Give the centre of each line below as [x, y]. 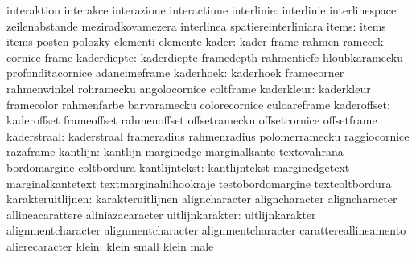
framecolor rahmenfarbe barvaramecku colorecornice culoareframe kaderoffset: [198, 104]
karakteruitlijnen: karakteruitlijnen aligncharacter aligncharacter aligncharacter [202, 199]
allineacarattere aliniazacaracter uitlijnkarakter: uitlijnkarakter [161, 214]
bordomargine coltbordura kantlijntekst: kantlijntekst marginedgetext [178, 167]
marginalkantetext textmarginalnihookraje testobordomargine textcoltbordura [199, 183]
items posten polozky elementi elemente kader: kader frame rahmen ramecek [195, 41]
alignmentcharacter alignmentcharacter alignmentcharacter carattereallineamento [206, 230]
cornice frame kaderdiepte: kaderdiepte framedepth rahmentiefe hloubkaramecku [205, 57]
